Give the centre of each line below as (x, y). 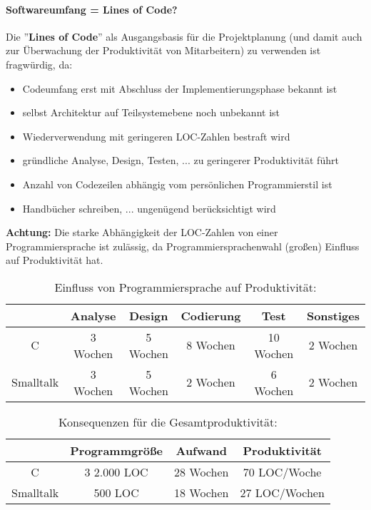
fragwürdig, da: (39, 64)
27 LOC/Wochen (282, 492)
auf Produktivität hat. (55, 260)
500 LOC (116, 492)
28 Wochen (201, 471)
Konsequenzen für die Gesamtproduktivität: (168, 422)
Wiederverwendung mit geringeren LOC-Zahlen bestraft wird (156, 136)
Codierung (211, 315)
